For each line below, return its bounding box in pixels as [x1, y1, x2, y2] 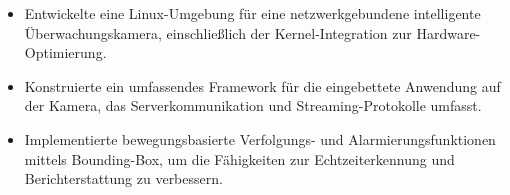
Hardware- [416, 22, 481, 43]
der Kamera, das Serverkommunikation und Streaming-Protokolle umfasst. [24, 95, 482, 116]
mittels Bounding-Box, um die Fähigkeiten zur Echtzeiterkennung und [24, 148, 455, 169]
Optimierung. [24, 42, 107, 63]
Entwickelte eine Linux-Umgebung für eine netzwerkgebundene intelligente [24, 3, 481, 23]
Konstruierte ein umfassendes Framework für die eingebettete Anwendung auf [24, 75, 501, 96]
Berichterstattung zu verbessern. [24, 168, 223, 189]
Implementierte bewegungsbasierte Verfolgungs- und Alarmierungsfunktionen [24, 128, 496, 149]
